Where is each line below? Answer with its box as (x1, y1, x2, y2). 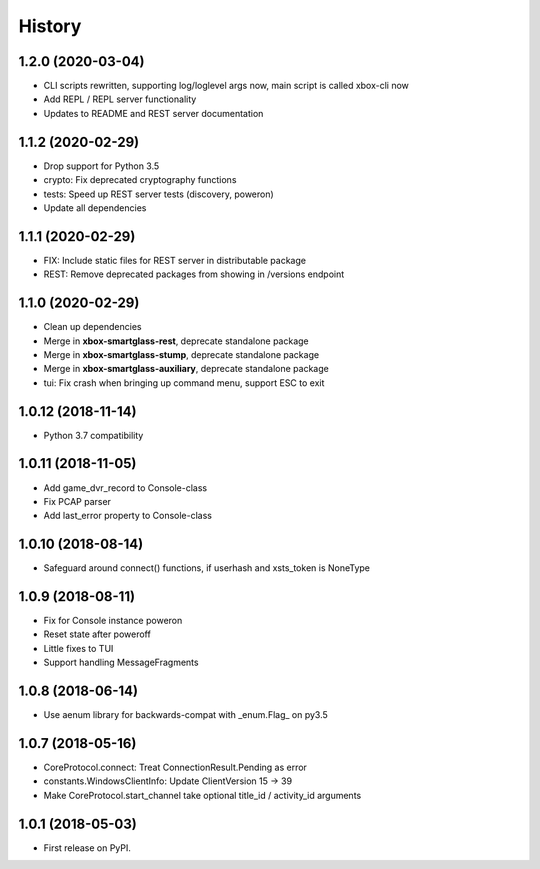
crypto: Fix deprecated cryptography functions (43, 174, 237, 186)
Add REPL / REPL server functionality (43, 93, 197, 105)
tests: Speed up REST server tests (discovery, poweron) (43, 188, 274, 200)
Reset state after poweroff (43, 628, 152, 640)
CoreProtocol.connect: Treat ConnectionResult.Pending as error (43, 761, 307, 774)
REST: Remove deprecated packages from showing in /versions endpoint (43, 268, 345, 280)
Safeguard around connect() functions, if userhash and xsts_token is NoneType (43, 562, 370, 574)
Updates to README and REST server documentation (43, 107, 264, 119)
